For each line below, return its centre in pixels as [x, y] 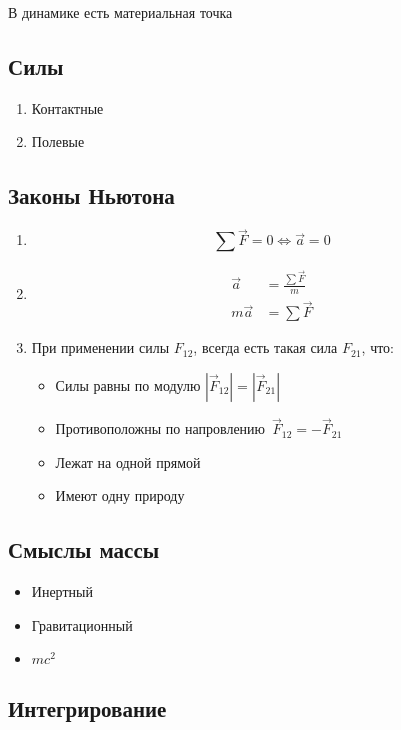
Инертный [62, 591]
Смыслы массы [84, 549]
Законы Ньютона [91, 195]
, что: [377, 347]
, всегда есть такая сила [265, 347]
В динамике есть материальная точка [120, 12]
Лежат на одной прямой [128, 461]
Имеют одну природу [120, 495]
